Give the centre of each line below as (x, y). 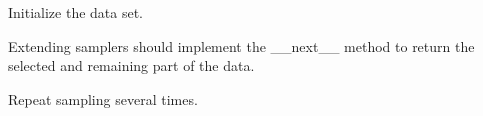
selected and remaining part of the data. (131, 65)
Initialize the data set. (76, 12)
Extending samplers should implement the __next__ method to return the (241, 45)
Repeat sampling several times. (103, 98)
